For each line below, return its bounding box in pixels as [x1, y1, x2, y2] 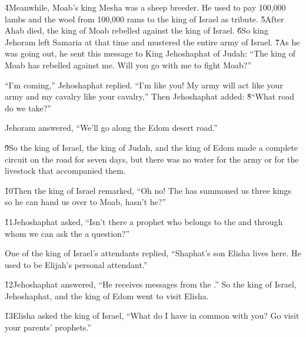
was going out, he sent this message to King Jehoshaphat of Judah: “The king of [5, 47, 295, 60]
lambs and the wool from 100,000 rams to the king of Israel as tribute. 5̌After [5, 12, 284, 25]
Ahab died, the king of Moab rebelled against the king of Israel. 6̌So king [5, 24, 268, 37]
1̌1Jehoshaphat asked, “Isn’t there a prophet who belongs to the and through [5, 215, 283, 227]
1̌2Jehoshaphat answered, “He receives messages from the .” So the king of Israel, [5, 278, 297, 290]
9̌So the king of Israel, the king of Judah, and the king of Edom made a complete [5, 141, 298, 153]
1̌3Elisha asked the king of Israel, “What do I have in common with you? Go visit [5, 309, 300, 322]
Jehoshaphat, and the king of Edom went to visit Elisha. [5, 289, 209, 302]
